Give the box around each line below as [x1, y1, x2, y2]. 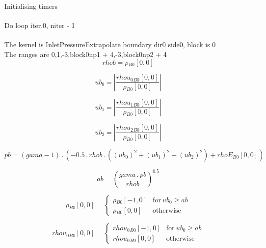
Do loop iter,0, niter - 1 [4, 20, 75, 30]
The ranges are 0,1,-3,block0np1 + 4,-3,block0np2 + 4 [4, 49, 167, 59]
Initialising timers [4, 1, 57, 11]
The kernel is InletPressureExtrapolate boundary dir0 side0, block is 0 [4, 39, 216, 50]
